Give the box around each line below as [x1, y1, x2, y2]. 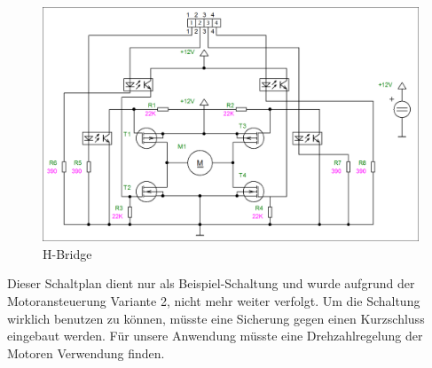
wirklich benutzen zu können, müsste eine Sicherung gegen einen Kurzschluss [7, 309, 425, 327]
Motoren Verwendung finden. [7, 343, 165, 362]
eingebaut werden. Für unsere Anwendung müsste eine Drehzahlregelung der [7, 326, 423, 345]
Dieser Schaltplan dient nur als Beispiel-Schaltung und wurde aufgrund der [7, 274, 415, 293]
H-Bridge [43, 244, 92, 262]
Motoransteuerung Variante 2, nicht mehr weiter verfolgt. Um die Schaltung [7, 291, 420, 309]
